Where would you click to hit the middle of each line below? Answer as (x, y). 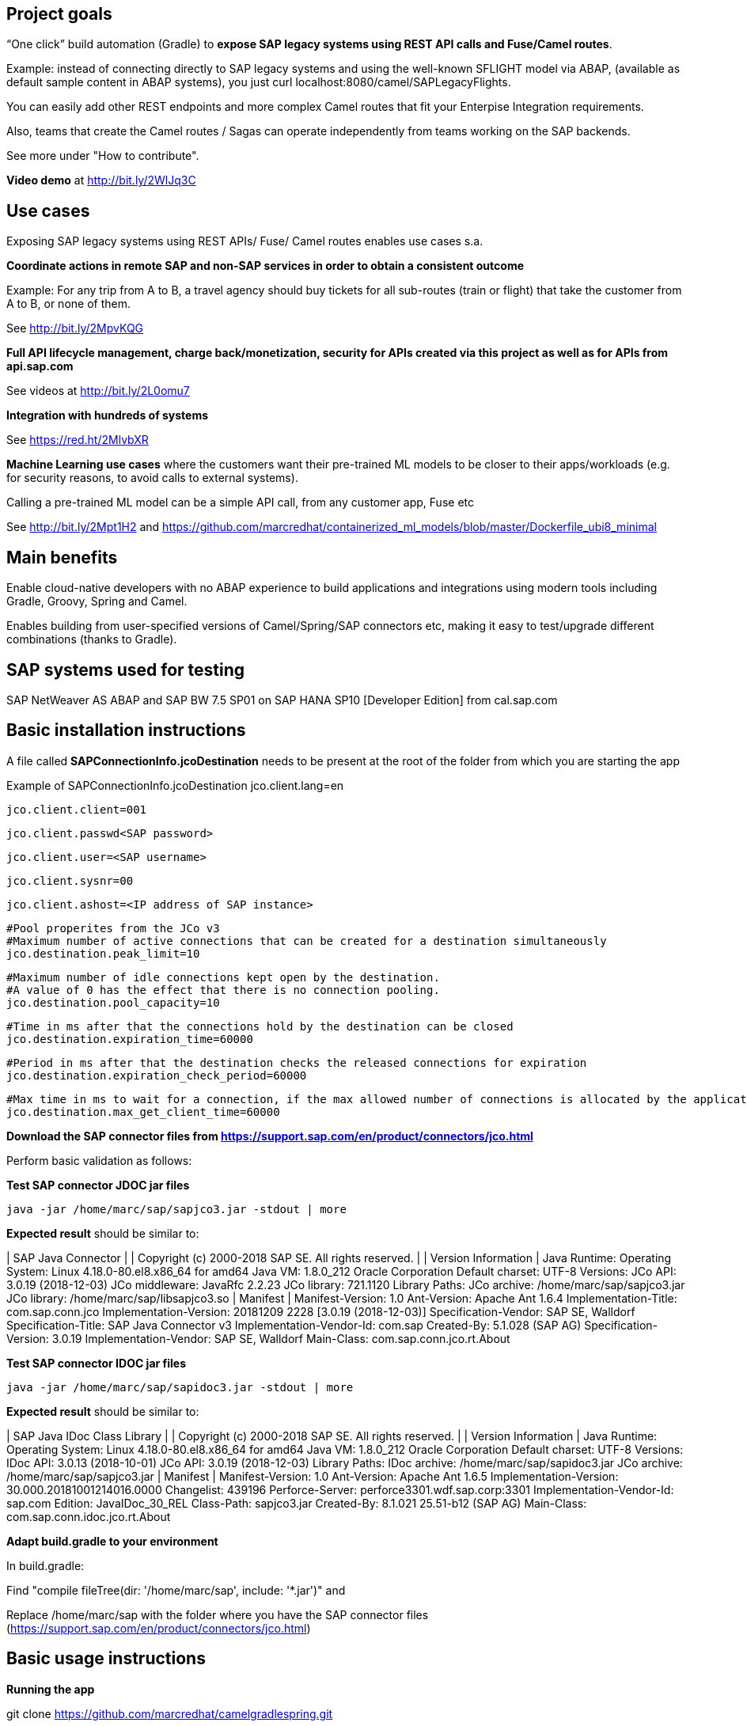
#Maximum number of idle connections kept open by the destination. (223, 977)
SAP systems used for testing (126, 670)
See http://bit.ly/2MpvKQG (75, 328)
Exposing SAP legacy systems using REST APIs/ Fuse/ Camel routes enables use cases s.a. (245, 241)
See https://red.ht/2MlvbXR (78, 440)
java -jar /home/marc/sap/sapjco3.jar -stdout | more (176, 1209)
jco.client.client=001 (77, 809)
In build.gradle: (46, 1565)
